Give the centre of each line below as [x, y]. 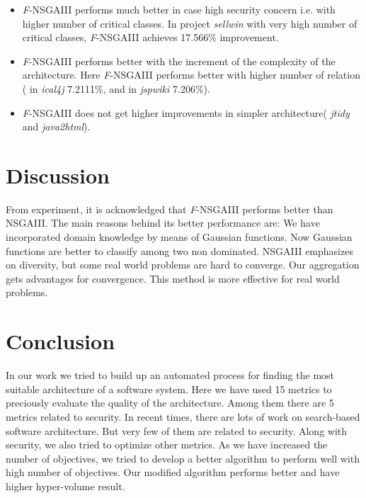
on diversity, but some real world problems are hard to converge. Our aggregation [183, 265]
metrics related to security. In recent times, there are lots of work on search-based [183, 416]
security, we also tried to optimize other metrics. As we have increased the [167, 445]
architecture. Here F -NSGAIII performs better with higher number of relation [191, 75]
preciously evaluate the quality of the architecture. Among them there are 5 [170, 403]
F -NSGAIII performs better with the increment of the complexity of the [179, 61]
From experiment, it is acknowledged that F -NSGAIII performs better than [170, 209]
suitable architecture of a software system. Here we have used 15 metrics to [169, 389]
